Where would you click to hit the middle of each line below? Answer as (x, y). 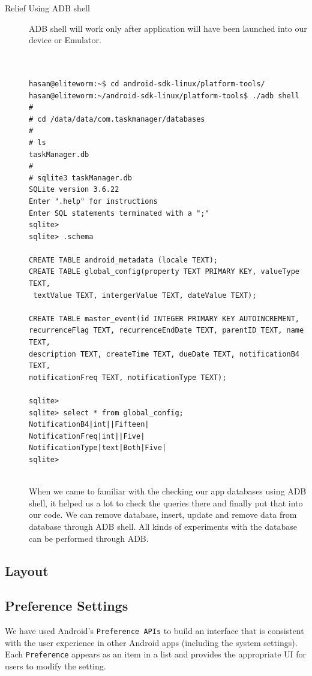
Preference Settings (67, 606)
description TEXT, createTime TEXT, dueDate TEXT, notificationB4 (164, 354)
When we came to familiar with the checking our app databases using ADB (168, 491)
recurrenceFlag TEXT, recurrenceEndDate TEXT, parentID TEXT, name (166, 331)
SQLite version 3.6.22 (74, 190)
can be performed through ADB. (89, 538)
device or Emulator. (65, 40)
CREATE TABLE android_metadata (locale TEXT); (123, 260)
